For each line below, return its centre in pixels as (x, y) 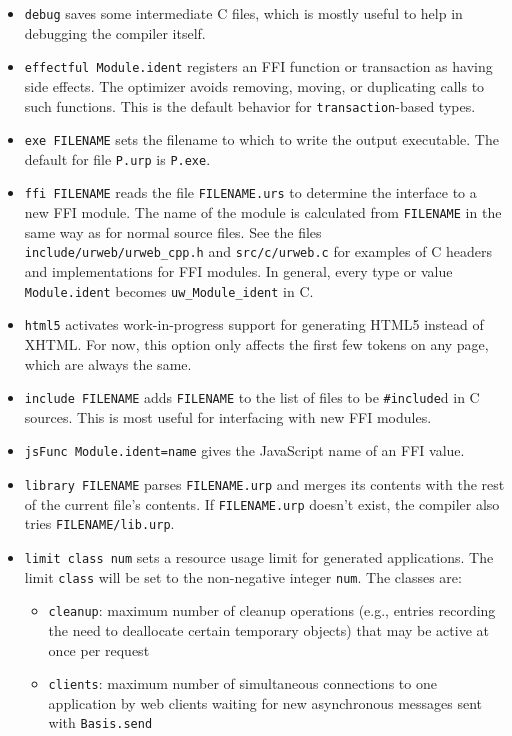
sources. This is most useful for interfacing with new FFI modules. (228, 416)
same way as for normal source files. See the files (173, 231)
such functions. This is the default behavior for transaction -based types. (250, 105)
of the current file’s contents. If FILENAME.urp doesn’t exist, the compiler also (262, 503)
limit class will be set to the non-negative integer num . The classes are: (243, 576)
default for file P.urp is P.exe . (117, 158)
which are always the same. (108, 363)
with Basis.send (100, 722)
